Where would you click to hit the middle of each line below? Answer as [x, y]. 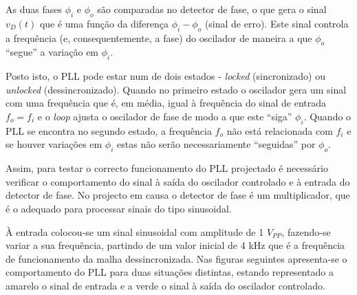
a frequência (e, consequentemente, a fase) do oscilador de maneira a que [159, 37]
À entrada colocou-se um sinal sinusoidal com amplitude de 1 [135, 231]
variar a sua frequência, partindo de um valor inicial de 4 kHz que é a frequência [175, 245]
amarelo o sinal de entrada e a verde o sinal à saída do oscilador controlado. [165, 285]
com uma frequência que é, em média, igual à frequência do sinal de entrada [166, 103]
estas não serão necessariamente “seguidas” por [216, 144]
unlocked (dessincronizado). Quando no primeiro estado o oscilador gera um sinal [176, 89]
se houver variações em [54, 144]
